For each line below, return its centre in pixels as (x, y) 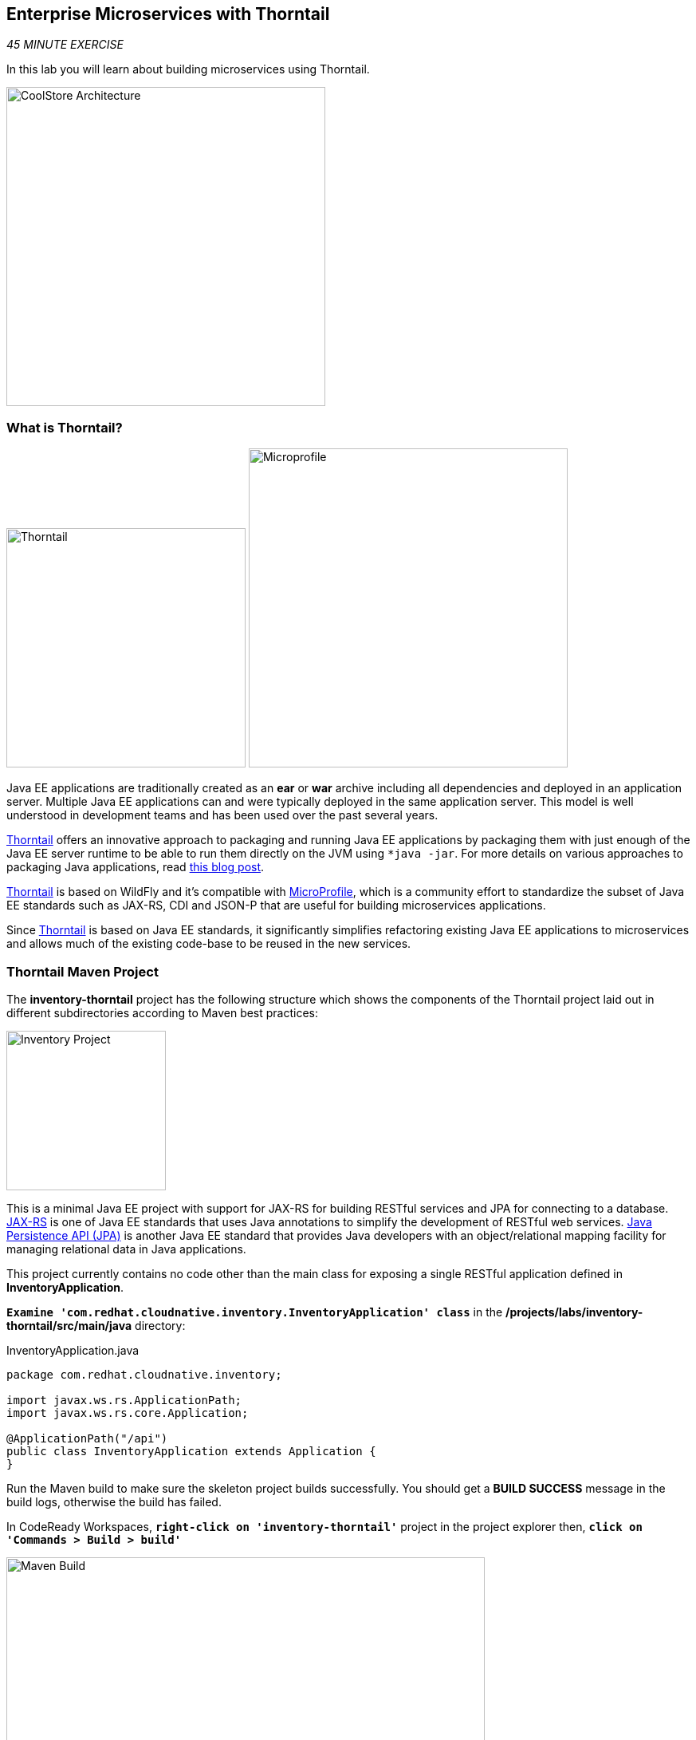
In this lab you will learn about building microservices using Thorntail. (188, 69)
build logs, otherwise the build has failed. (114, 1501)
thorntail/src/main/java (69, 1325)
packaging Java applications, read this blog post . (136, 867)
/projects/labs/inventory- (574, 1312)
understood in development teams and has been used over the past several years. (222, 815)
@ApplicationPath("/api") (87, 1438)
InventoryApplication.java (73, 1350)
